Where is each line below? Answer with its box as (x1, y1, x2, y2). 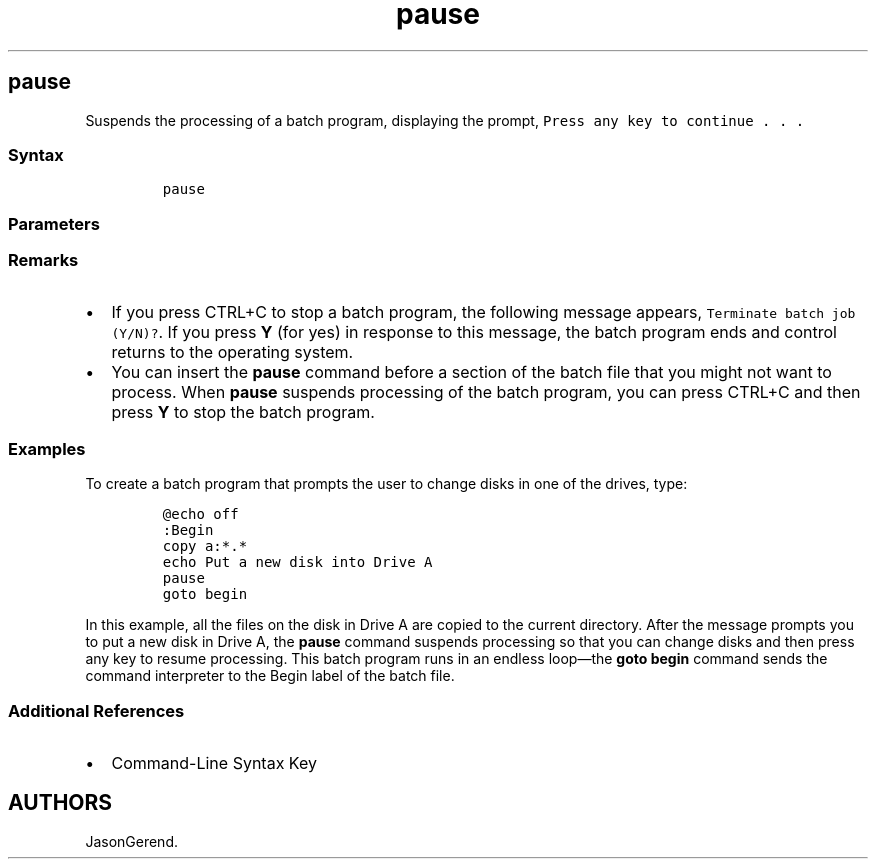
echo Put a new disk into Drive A (162, 554, 433, 571)
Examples (8, 438, 86, 459)
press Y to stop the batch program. (111, 402, 375, 423)
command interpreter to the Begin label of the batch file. (85, 667, 455, 685)
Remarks (8, 250, 79, 271)
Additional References (8, 700, 185, 721)
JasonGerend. (85, 832, 178, 850)
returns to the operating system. (111, 342, 354, 363)
